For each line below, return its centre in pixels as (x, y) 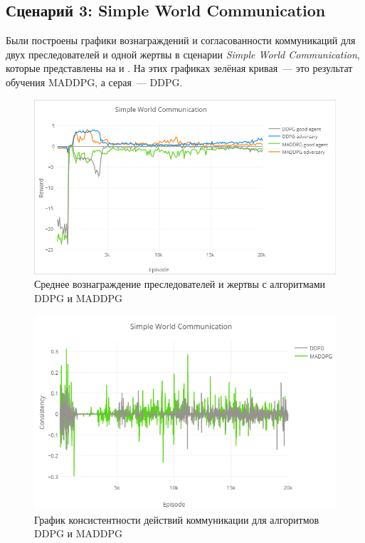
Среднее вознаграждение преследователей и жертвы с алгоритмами (180, 284)
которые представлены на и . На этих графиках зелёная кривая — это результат (179, 68)
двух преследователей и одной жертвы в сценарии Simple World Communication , (183, 54)
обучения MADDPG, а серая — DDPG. (94, 82)
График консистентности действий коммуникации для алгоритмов (177, 519)
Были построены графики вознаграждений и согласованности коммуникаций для (181, 40)
